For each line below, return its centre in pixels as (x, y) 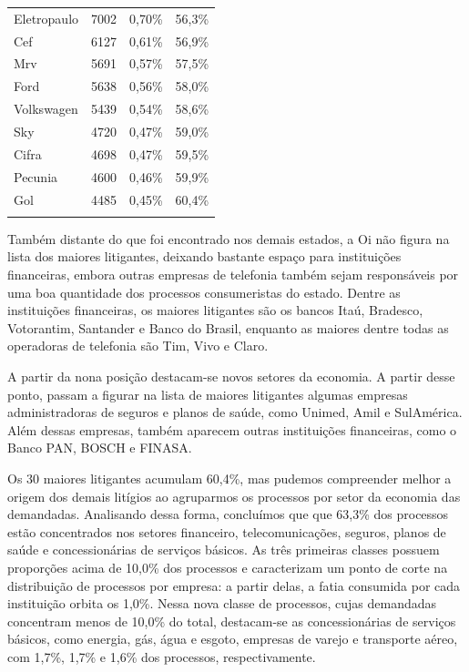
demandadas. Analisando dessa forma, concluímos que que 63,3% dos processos (228, 514)
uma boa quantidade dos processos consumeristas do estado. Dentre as (204, 292)
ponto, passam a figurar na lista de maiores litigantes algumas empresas (208, 394)
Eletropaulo (46, 18)
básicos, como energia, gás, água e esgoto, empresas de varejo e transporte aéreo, (233, 639)
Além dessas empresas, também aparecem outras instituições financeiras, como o (232, 429)
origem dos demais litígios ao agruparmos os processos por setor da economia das (234, 496)
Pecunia (36, 176)
